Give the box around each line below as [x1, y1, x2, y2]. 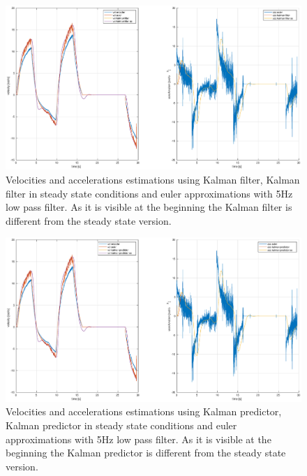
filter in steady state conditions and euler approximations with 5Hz [6, 186, 293, 200]
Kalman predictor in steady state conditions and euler [6, 417, 237, 432]
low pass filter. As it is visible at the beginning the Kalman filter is [6, 200, 292, 214]
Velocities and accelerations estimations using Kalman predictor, [6, 404, 282, 419]
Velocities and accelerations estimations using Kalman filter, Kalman [6, 172, 300, 186]
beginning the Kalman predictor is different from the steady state [6, 445, 286, 460]
